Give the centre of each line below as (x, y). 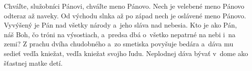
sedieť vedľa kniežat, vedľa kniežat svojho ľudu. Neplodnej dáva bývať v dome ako (126, 53)
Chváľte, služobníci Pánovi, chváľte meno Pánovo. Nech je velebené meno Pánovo (124, 6)
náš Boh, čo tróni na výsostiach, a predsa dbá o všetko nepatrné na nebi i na (120, 34)
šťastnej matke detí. (33, 63)
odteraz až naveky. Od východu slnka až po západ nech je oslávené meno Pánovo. (125, 15)
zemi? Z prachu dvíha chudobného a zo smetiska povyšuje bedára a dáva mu (119, 44)
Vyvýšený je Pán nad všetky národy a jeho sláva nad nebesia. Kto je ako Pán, (120, 25)
